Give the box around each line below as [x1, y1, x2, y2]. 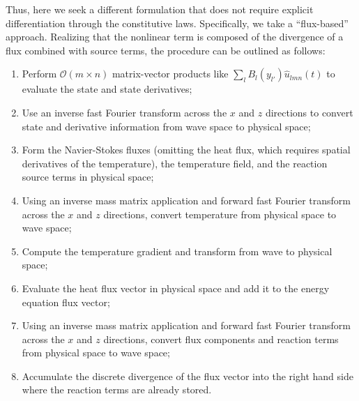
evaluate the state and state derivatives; [22, 82, 192, 96]
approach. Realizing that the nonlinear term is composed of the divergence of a [6, 29, 344, 44]
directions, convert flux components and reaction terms [103, 331, 339, 346]
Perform [22, 66, 57, 81]
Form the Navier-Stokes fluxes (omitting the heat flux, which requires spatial [22, 142, 351, 157]
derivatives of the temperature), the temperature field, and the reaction [22, 156, 328, 170]
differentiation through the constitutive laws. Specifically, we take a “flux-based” [6, 15, 349, 30]
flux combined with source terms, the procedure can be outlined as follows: [6, 43, 326, 57]
